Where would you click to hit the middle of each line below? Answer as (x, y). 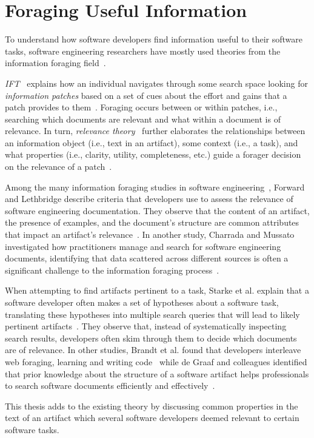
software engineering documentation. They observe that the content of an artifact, (157, 210)
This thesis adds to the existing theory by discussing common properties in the (152, 406)
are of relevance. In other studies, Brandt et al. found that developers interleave (153, 350)
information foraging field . (55, 63)
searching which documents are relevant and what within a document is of (143, 119)
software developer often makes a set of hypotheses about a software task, (142, 302)
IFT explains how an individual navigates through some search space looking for (156, 83)
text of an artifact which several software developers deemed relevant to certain (152, 418)
